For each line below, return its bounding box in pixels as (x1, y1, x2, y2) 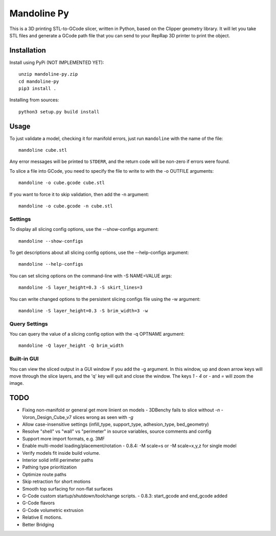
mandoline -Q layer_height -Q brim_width (18, 343, 124, 348)
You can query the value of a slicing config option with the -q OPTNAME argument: (9, 331, 185, 337)
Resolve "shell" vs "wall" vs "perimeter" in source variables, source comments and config (22, 428, 212, 434)
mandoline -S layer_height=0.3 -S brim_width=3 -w (18, 308, 148, 314)
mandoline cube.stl (18, 147, 67, 153)
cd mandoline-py (18, 78, 59, 84)
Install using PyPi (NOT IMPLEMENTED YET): (9, 59, 104, 65)
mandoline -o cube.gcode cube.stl (18, 180, 105, 186)
